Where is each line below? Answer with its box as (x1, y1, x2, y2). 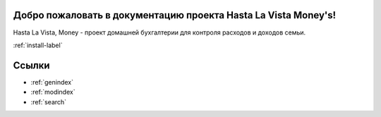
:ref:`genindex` (30, 78, 74, 86)
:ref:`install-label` (13, 41, 63, 49)
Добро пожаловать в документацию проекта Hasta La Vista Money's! (13, 9, 337, 21)
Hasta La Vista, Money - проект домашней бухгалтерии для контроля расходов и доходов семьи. (13, 28, 306, 37)
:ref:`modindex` (30, 88, 75, 97)
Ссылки (13, 59, 50, 71)
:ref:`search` (30, 97, 67, 106)
